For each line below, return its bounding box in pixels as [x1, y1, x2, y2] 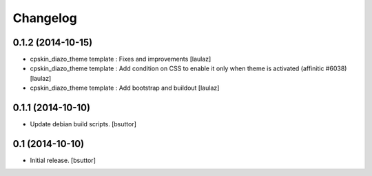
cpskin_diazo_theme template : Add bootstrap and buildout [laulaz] [30, 84, 220, 92]
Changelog [12, 10, 77, 26]
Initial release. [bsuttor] [30, 156, 96, 165]
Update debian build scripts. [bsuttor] [30, 120, 137, 128]
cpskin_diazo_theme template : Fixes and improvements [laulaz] [30, 55, 211, 63]
